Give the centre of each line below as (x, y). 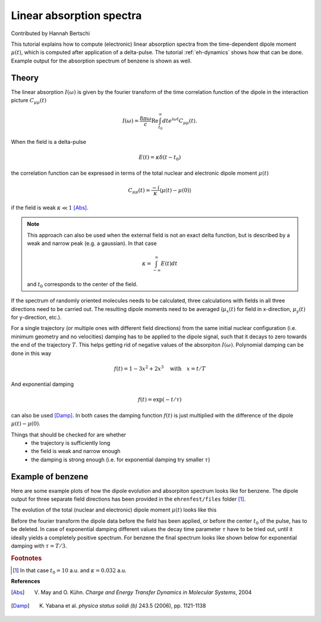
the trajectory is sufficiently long (71, 442)
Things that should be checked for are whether (69, 435)
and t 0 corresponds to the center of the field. (82, 285)
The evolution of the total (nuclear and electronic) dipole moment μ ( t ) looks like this (114, 510)
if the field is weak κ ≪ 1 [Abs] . (50, 208)
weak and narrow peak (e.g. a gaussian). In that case (92, 243)
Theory (25, 78)
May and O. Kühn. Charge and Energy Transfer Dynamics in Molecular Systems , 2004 (146, 592)
